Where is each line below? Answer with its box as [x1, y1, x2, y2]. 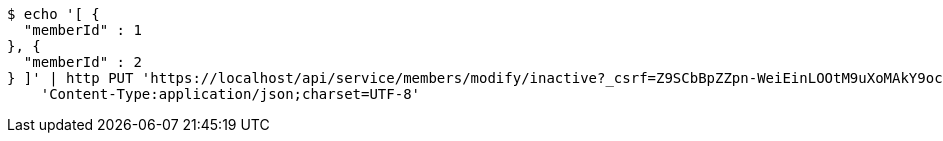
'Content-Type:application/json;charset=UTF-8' [40, 86, 421, 102]
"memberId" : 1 [23, 22, 142, 38]
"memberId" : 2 [23, 54, 142, 70]
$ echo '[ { [7, 6, 100, 22]
